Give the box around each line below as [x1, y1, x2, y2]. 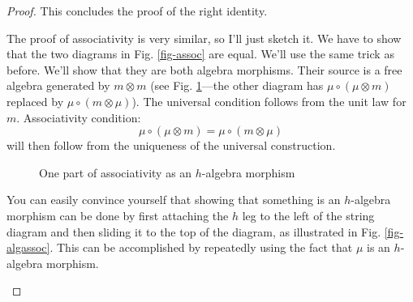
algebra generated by [6, 77, 110, 94]
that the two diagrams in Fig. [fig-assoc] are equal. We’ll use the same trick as [6, 45, 394, 62]
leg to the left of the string [242, 206, 375, 223]
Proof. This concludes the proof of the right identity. [6, 2, 268, 19]
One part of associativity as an [39, 164, 192, 181]
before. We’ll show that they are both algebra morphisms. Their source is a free [6, 61, 402, 78]
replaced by [6, 92, 64, 109]
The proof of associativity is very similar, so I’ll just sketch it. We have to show [6, 29, 402, 46]
